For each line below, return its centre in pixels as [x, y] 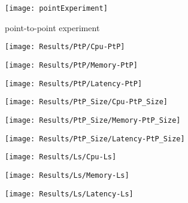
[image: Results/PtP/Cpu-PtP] [65, 47]
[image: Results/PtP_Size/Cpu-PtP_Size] [87, 102]
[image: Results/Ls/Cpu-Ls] [61, 157]
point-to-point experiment [52, 27]
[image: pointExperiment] [56, 8]
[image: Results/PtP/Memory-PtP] [71, 65]
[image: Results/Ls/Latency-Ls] [69, 194]
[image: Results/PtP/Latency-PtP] [74, 84]
